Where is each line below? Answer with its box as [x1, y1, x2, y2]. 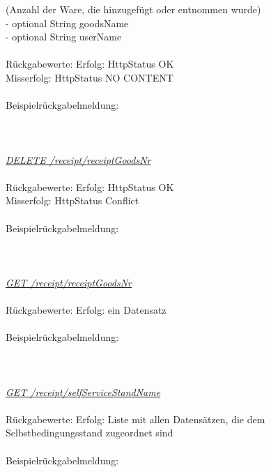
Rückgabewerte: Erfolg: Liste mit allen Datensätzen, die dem [6, 411, 265, 426]
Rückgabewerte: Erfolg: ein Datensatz [6, 303, 167, 317]
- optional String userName [6, 29, 122, 44]
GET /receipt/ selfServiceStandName [6, 384, 161, 399]
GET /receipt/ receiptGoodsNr [6, 275, 132, 289]
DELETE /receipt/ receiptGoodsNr [6, 152, 151, 167]
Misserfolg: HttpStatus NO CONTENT [6, 70, 173, 84]
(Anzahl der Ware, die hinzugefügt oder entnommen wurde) [6, 2, 261, 16]
